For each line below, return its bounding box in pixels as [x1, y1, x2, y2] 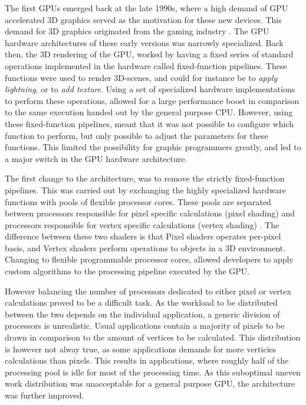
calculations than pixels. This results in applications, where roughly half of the [5, 354, 289, 367]
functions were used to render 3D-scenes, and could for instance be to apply [5, 71, 278, 83]
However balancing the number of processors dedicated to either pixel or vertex [5, 284, 291, 297]
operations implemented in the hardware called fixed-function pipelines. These [5, 59, 287, 72]
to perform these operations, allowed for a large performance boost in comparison [5, 94, 300, 106]
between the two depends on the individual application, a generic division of [5, 307, 280, 320]
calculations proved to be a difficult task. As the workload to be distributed [5, 296, 278, 309]
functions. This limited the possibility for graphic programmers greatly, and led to [5, 141, 301, 153]
